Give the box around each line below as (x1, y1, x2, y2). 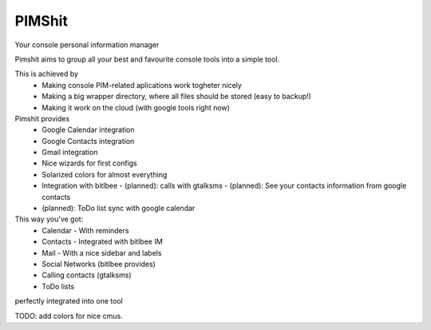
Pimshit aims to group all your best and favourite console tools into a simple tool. (14, 54, 280, 64)
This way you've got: (14, 214, 84, 224)
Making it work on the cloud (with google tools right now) (42, 102, 231, 112)
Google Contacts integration (42, 136, 135, 145)
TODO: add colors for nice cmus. (14, 311, 123, 320)
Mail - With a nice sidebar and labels (42, 248, 162, 257)
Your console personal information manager (14, 40, 160, 50)
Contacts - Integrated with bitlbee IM (42, 237, 163, 247)
